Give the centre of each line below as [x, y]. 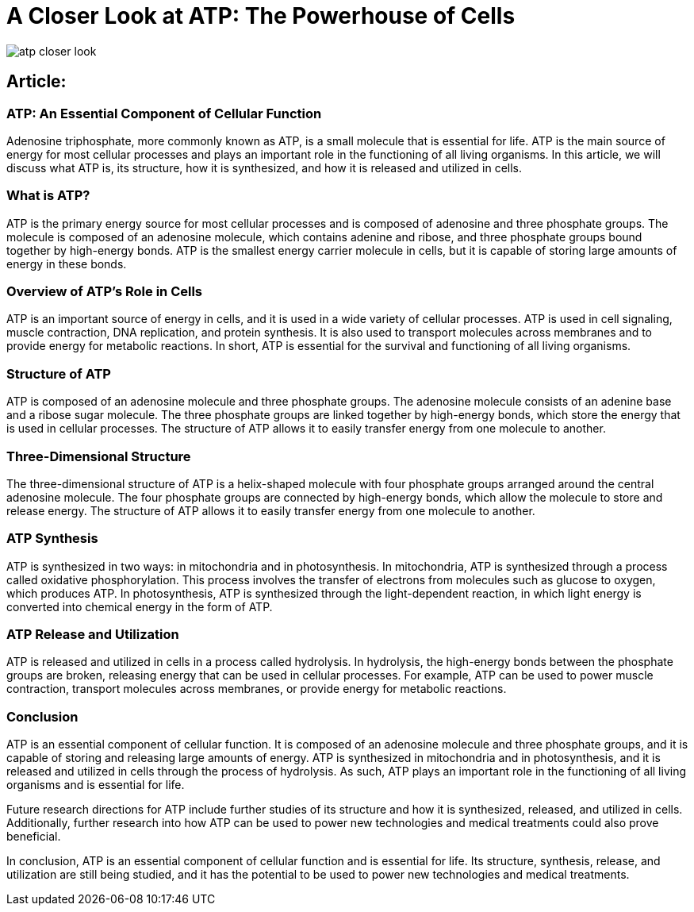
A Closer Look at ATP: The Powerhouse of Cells [261, 16]
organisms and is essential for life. [96, 785]
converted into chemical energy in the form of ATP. [140, 606]
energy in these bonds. [67, 264]
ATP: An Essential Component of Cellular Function [164, 113]
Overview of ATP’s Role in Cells [105, 292]
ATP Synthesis [52, 539]
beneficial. [34, 837]
